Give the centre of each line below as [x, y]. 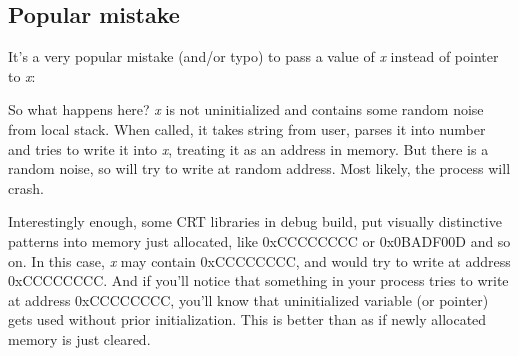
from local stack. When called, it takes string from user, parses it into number [247, 128]
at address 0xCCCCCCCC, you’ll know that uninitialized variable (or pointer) [248, 299]
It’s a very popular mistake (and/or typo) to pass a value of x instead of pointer [253, 56]
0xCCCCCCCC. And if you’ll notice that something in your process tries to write [258, 280]
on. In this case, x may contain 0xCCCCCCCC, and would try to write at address [259, 260]
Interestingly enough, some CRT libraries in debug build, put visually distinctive [255, 221]
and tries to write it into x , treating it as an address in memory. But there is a [248, 148]
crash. [26, 187]
